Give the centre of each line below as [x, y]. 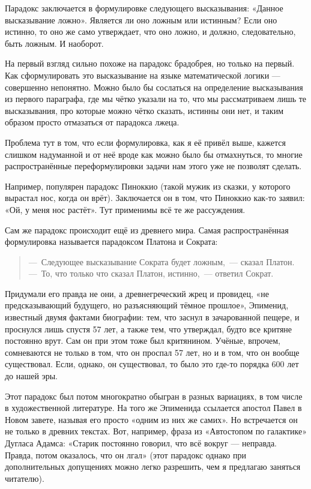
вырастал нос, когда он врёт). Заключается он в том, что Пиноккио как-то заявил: [155, 198]
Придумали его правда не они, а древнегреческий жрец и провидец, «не [137, 293]
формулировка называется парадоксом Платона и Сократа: [111, 241]
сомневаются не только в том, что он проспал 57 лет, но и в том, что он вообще [152, 352]
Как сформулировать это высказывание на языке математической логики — [143, 75]
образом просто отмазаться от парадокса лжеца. [92, 122]
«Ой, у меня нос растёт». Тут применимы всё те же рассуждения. [125, 209]
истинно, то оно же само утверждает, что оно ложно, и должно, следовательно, [150, 31]
